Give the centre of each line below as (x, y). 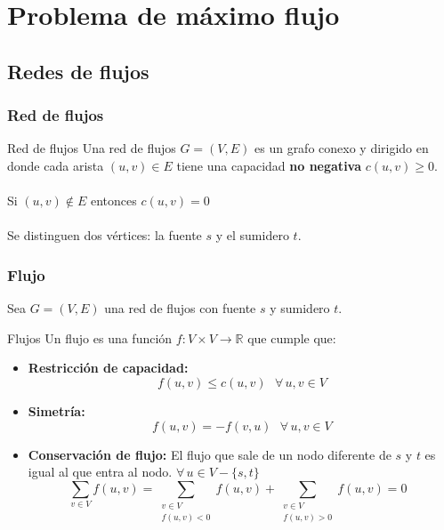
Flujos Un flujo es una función (90, 337)
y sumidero (300, 308)
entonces (113, 201)
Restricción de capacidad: (108, 368)
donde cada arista (56, 165)
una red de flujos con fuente (180, 308)
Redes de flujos (78, 71)
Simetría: (57, 410)
